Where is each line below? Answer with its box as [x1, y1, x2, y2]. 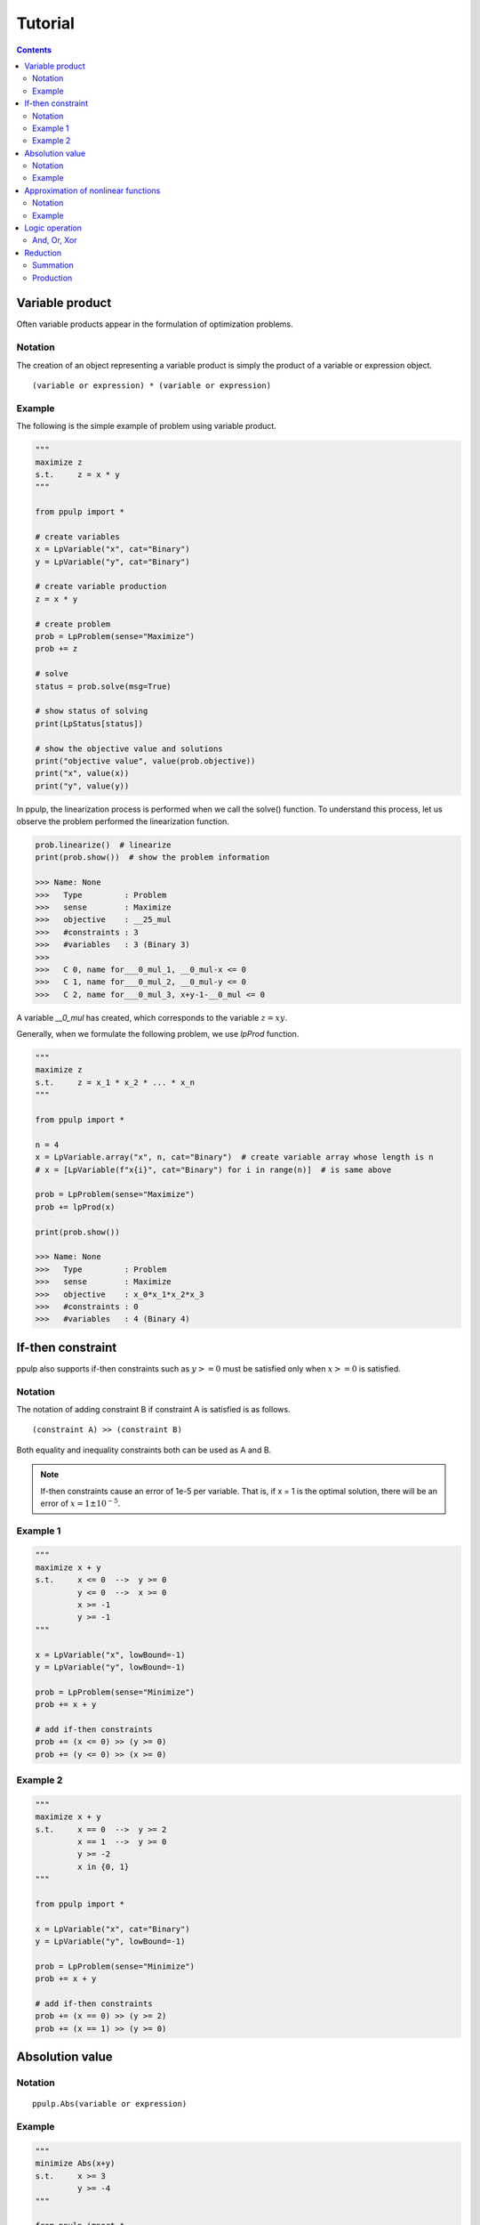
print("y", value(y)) [35, 781, 130, 791]
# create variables [35, 531, 120, 542]
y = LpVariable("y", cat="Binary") [35, 556, 190, 567]
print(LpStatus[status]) [35, 718, 144, 729]
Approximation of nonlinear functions [24, 185, 161, 196]
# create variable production [35, 581, 167, 592]
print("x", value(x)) [35, 768, 130, 779]
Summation [32, 260, 75, 271]
